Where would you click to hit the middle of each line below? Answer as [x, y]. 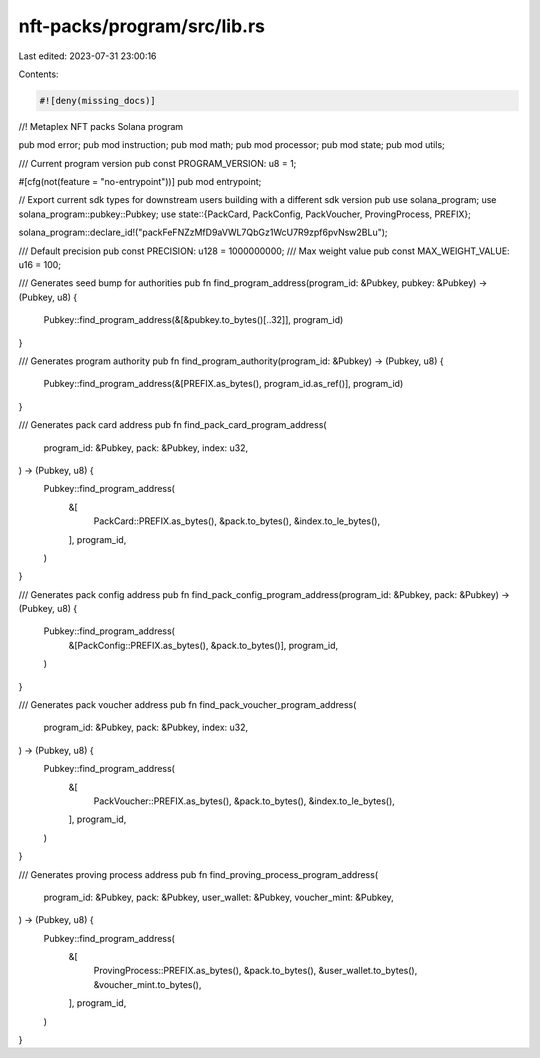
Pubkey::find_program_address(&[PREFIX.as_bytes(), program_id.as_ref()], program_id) [223, 384]
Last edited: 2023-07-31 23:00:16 [87, 56]
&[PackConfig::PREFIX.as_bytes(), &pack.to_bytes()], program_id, [203, 645]
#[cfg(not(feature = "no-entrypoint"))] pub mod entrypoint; [140, 182]
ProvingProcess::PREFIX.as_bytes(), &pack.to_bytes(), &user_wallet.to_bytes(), [255, 971]
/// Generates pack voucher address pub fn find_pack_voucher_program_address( [187, 705]
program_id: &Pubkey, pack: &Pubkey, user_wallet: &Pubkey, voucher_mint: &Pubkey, [218, 897]
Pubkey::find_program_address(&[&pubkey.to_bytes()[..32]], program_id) [193, 320]
